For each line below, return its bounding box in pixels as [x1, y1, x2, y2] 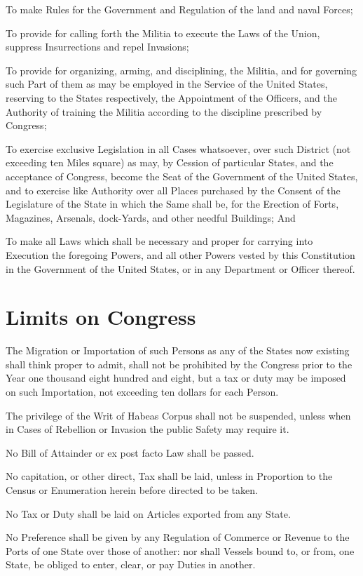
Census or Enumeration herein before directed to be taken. [6, 482, 258, 497]
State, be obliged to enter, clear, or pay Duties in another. [6, 557, 256, 572]
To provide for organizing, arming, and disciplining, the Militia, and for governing [6, 62, 357, 77]
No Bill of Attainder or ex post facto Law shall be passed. [6, 445, 254, 460]
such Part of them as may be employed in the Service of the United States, [6, 76, 328, 91]
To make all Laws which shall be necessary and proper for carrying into [6, 234, 313, 248]
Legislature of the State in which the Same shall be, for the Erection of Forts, [6, 196, 339, 211]
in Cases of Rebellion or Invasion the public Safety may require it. [6, 422, 289, 436]
